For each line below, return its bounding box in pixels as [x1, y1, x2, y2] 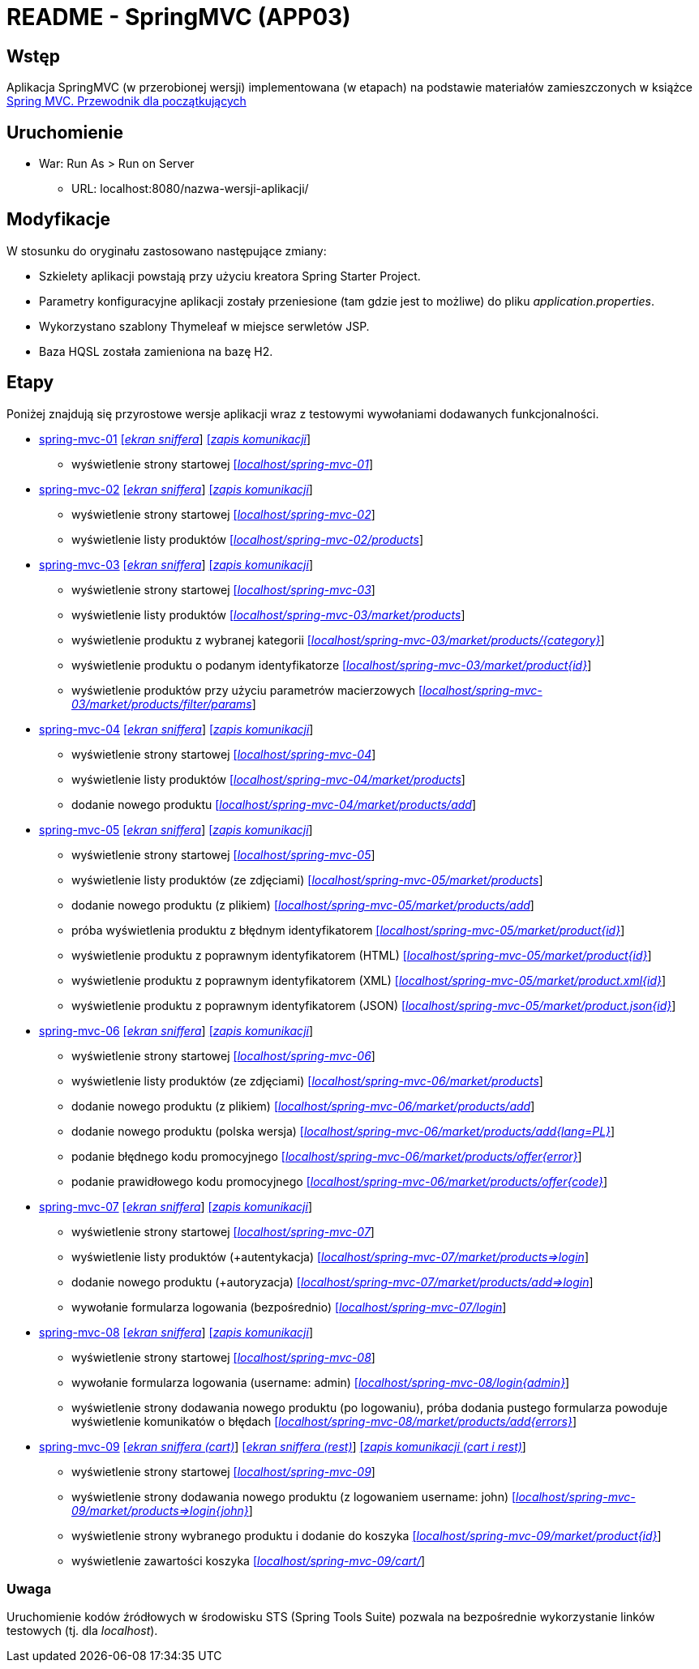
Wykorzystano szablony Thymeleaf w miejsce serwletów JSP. [39, 319, 370, 333]
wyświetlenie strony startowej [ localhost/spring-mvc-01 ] [71, 456, 373, 471]
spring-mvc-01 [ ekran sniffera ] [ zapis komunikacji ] [39, 431, 311, 446]
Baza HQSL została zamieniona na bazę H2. [39, 344, 273, 358]
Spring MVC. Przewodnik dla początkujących [6, 94, 247, 109]
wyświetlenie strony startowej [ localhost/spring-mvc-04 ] [71, 747, 376, 761]
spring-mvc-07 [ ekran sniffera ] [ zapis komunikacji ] [39, 1199, 312, 1213]
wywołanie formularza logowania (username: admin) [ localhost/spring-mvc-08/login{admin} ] [71, 1375, 570, 1389]
